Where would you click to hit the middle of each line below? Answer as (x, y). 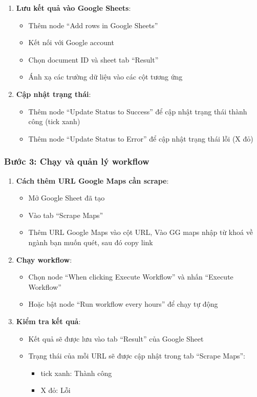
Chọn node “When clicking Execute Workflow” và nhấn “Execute (131, 277)
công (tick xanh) (54, 121)
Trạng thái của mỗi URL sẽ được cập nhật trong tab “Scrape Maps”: (137, 356)
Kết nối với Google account (71, 42)
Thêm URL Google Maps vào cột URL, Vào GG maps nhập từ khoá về (141, 232)
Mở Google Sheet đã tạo (67, 198)
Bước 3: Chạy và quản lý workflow (77, 161)
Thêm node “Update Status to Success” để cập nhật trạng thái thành (138, 111)
